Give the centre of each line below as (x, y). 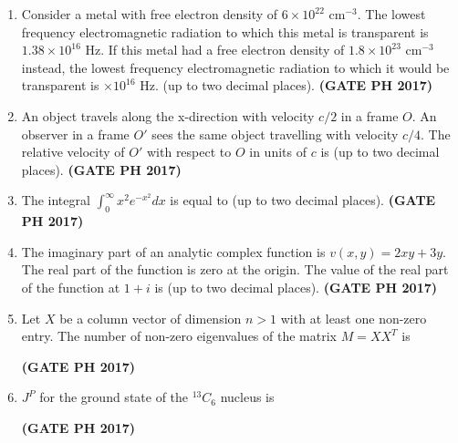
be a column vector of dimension (151, 318)
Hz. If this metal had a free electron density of (215, 50)
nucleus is (247, 397)
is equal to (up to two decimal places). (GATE (303, 200)
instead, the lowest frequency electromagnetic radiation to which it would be (235, 67)
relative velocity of (73, 152)
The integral (56, 200)
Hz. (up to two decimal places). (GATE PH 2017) (286, 85)
